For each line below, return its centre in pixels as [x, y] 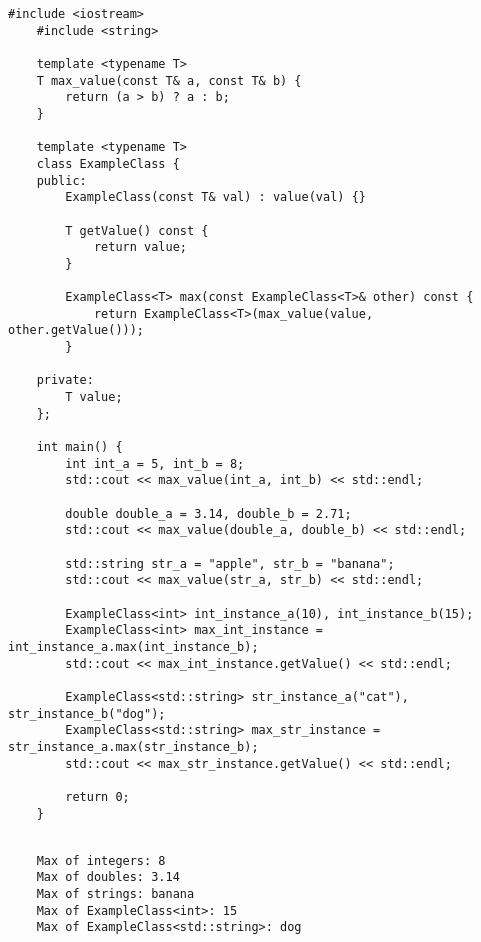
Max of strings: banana [115, 894]
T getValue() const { [137, 230]
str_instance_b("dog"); [87, 713]
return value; [140, 247]
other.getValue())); [76, 330]
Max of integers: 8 [101, 860]
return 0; [97, 796]
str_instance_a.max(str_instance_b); [133, 746]
